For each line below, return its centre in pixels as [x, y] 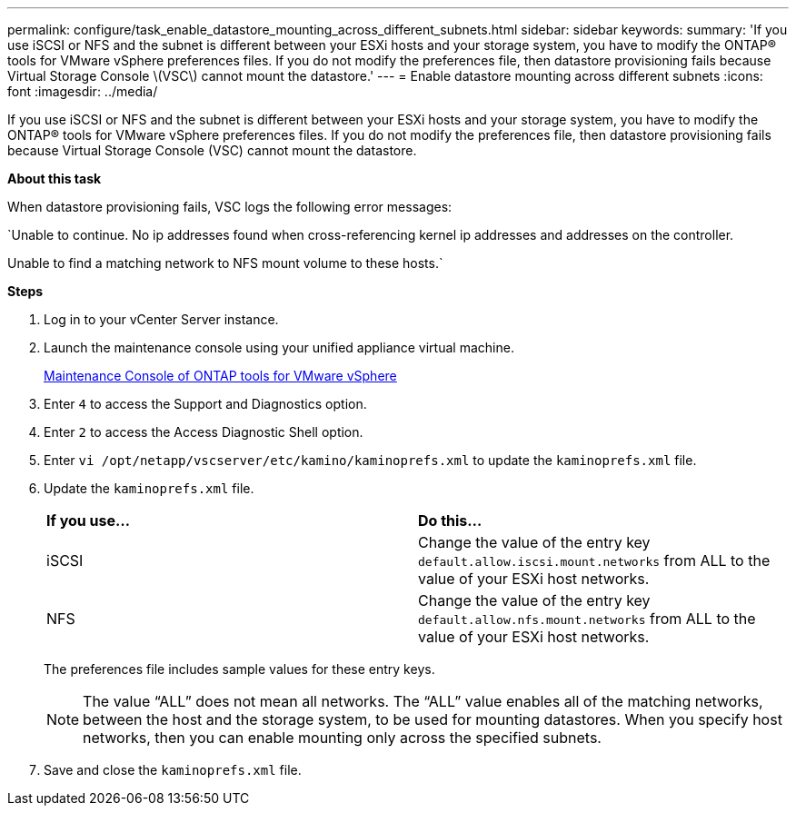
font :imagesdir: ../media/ [83, 91]
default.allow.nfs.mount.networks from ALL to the [587, 619]
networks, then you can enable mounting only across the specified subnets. [342, 738]
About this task [55, 178]
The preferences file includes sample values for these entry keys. [239, 669]
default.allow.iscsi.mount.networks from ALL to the [594, 560]
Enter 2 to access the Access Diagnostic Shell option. [204, 432]
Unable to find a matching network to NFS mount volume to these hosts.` [225, 263]
